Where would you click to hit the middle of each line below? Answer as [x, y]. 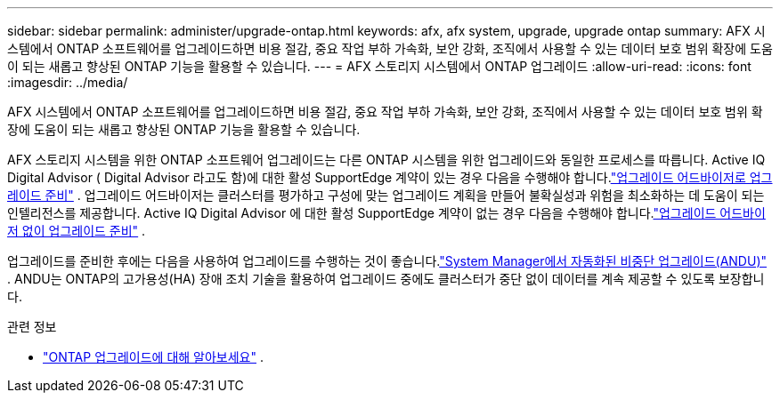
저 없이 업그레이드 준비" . [77, 231]
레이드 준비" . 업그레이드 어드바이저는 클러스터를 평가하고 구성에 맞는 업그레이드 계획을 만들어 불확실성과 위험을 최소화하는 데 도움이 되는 [386, 195]
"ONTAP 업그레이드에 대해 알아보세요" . [153, 357]
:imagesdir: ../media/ [68, 82]
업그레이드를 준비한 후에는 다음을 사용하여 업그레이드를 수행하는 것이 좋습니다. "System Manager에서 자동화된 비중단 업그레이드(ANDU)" [387, 261]
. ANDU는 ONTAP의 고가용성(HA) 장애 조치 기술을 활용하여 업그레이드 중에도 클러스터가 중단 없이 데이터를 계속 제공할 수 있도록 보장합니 [386, 279]
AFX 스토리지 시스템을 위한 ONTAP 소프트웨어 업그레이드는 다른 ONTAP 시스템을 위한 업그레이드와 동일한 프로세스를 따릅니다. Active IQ [386, 160]
